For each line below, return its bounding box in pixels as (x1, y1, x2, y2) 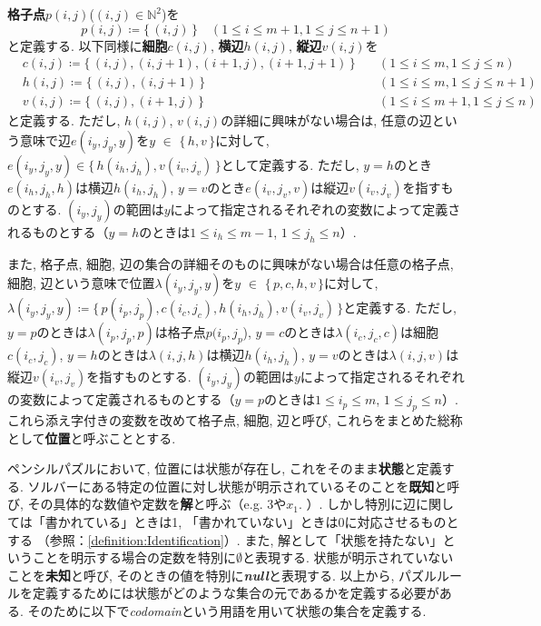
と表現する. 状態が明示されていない (242, 548, 454, 567)
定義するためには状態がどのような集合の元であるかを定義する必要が (32, 583, 439, 602)
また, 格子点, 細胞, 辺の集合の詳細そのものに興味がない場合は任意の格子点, (7, 253, 454, 273)
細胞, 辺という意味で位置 (7, 273, 155, 293)
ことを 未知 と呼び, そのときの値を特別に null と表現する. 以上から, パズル (7, 565, 438, 584)
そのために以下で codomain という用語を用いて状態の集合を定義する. (27, 601, 427, 620)
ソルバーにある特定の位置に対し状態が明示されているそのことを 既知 (27, 476, 435, 495)
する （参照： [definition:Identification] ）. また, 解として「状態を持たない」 (7, 530, 443, 549)
